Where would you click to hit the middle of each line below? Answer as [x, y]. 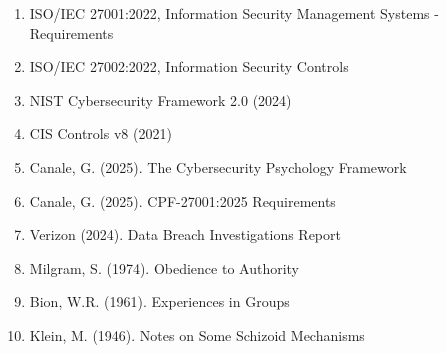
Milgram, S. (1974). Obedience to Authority [164, 267]
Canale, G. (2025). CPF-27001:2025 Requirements [182, 200]
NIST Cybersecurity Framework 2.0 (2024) [160, 99]
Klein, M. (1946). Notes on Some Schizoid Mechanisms [197, 334]
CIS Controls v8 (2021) [100, 133]
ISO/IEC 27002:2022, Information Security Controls [189, 66]
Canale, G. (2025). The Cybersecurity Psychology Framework [218, 166]
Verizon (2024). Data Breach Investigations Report [185, 234]
